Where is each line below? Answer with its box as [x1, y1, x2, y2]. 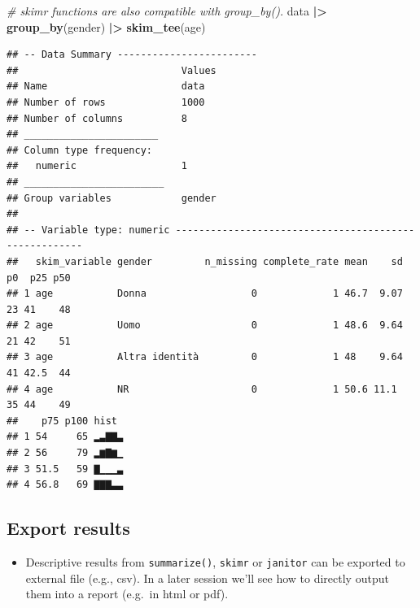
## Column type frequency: [7, 144, 152, 156]
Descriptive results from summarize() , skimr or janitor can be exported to [25, 554, 405, 571]
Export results [7, 515, 130, 541]
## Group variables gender [7, 192, 217, 204]
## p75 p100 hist [7, 415, 118, 427]
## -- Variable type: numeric [7, 224, 170, 236]
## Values [7, 64, 217, 76]
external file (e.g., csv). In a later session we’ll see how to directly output [25, 569, 389, 586]
